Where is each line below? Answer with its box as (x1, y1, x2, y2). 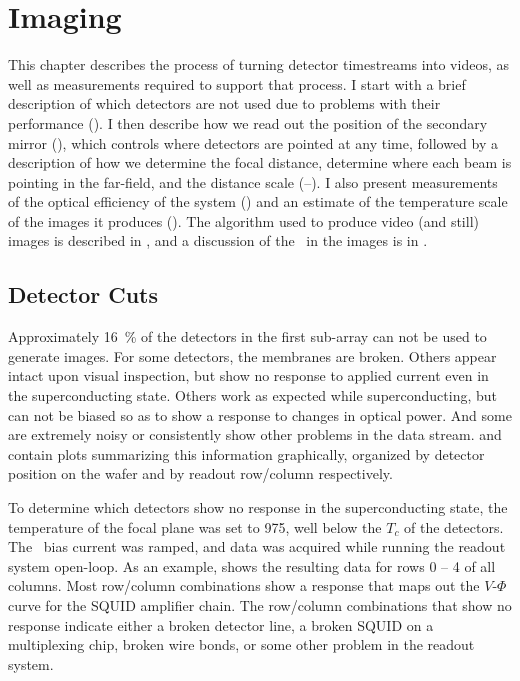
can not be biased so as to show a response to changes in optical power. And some (8, 404, 512, 425)
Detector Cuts (8, 279, 159, 310)
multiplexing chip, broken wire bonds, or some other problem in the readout (8, 634, 475, 655)
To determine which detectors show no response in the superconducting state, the (8, 497, 508, 518)
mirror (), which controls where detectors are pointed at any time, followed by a (8, 132, 499, 153)
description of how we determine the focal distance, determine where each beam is (8, 152, 512, 173)
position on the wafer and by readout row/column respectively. (8, 463, 393, 484)
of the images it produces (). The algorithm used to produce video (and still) (8, 210, 479, 231)
